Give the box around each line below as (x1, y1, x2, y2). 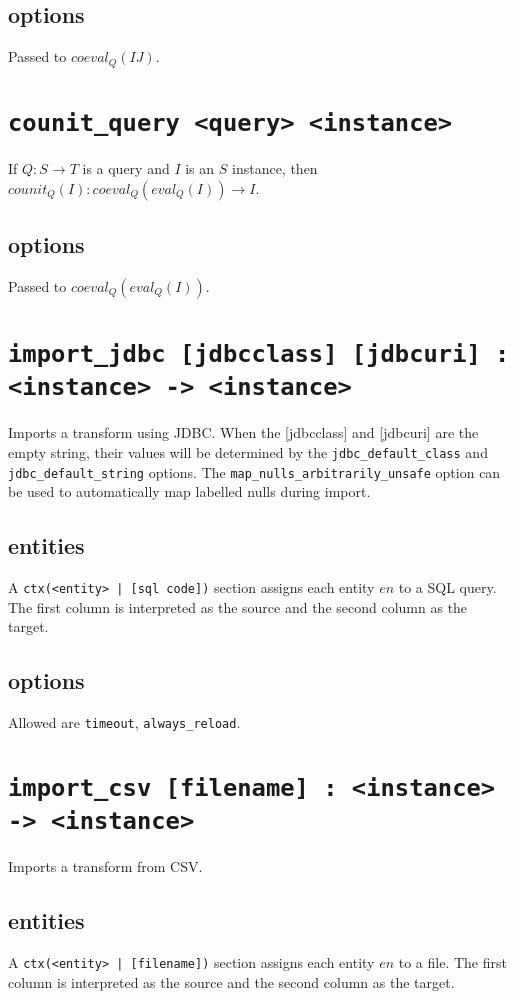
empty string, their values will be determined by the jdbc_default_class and (8, 441, 488, 462)
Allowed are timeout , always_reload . (8, 712, 241, 733)
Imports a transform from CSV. (8, 856, 203, 877)
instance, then (232, 157, 318, 178)
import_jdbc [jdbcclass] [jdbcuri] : (8, 339, 510, 368)
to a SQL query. (398, 576, 497, 597)
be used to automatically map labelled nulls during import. (8, 481, 371, 502)
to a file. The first (398, 952, 507, 973)
